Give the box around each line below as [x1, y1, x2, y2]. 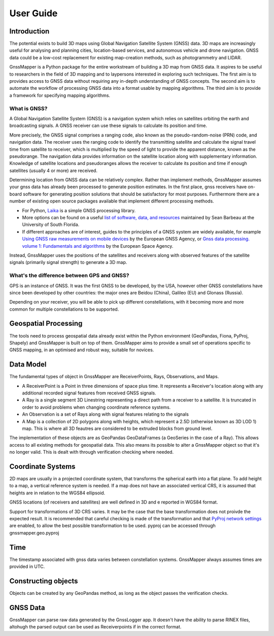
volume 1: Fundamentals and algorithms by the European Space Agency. [22, 243, 174, 249]
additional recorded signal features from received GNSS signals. [22, 390, 157, 396]
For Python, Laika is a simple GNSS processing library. [22, 207, 136, 213]
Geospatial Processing [9, 319, 83, 328]
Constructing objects [9, 577, 78, 585]
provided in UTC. [9, 563, 45, 570]
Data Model [9, 360, 47, 369]
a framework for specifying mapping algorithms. [9, 92, 111, 98]
